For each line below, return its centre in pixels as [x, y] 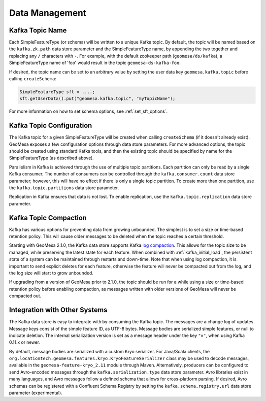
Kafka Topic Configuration [50, 126]
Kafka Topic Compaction [48, 217]
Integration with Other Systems [58, 310]
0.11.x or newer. [25, 342]
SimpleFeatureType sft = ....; [57, 92]
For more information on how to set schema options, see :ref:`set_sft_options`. [88, 111]
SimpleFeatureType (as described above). [51, 158]
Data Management [48, 13]
